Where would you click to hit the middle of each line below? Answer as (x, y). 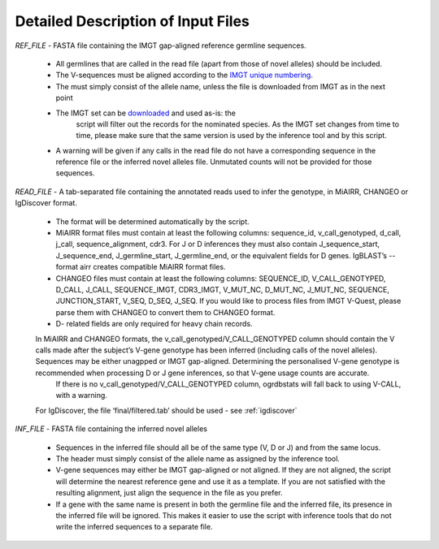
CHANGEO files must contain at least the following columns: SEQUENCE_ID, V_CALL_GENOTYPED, (221, 278)
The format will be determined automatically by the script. (152, 221)
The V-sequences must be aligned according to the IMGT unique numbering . (184, 75)
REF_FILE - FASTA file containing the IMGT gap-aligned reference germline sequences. (161, 45)
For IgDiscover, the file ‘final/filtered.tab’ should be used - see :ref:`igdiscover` (166, 410)
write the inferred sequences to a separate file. (134, 527)
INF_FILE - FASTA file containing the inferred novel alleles (111, 429)
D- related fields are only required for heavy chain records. (154, 324)
